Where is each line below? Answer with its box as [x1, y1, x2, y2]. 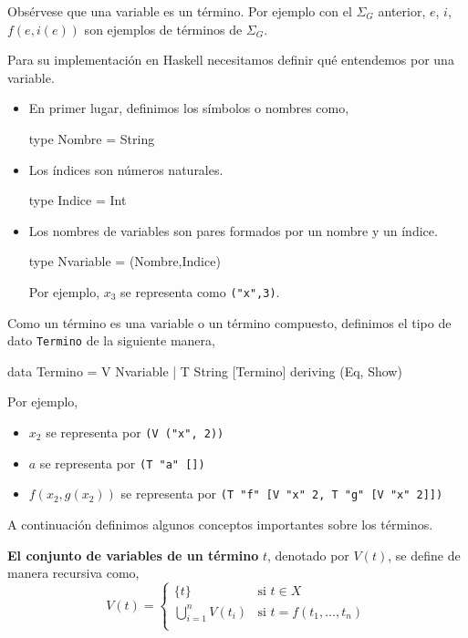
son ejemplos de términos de [84, 19, 243, 38]
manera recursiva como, [7, 563, 140, 582]
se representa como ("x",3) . [120, 282, 280, 301]
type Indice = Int [28, 190, 127, 210]
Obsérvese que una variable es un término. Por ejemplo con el [7, 2, 352, 20]
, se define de [388, 545, 461, 564]
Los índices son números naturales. [28, 159, 224, 179]
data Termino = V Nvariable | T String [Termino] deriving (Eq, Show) [7, 361, 402, 380]
